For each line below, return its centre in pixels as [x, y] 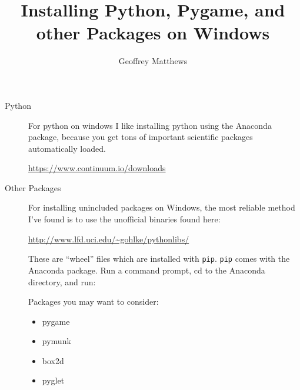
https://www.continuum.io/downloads [97, 168]
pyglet [53, 380]
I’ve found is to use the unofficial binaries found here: [124, 219]
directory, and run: [62, 281]
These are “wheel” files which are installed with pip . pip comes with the [159, 259]
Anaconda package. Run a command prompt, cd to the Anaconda [147, 270]
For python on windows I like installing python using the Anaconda [150, 125]
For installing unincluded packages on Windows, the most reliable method [162, 207]
